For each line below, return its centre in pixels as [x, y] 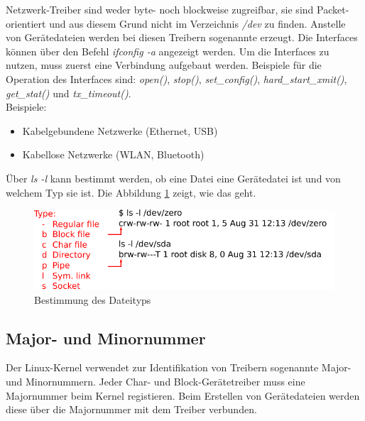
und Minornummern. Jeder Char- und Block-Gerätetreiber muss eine [156, 382]
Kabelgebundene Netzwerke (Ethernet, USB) [120, 130]
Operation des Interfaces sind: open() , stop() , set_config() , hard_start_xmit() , [176, 78]
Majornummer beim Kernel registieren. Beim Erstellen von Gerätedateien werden [183, 395]
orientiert [26, 23]
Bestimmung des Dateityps [93, 299]
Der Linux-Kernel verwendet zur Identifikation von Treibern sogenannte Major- [179, 367]
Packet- [333, 9]
